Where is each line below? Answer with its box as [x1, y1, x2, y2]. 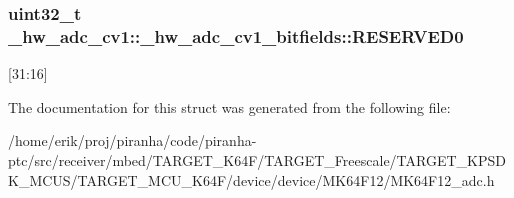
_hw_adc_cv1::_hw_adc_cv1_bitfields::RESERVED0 [8, 23, 464, 48]
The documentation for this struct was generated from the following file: [8, 96, 451, 117]
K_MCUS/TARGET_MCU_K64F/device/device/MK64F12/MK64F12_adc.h [8, 169, 495, 190]
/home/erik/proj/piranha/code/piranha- [8, 130, 257, 151]
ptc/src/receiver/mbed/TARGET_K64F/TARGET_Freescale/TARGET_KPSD [8, 149, 506, 170]
